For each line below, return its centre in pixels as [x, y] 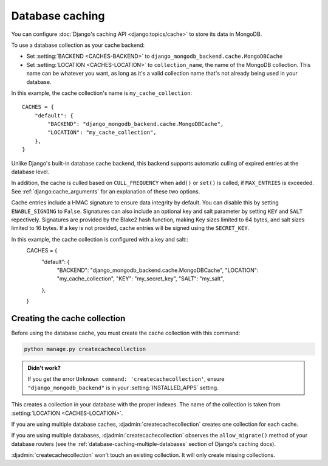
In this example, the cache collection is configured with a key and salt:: [100, 239]
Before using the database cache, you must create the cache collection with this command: [126, 333]
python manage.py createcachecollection [85, 349]
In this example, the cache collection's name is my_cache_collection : [102, 93]
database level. [30, 172]
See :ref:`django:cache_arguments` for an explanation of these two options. [106, 191]
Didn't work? [44, 367]
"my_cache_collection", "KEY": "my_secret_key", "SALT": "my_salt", [141, 279]
